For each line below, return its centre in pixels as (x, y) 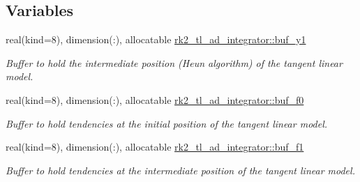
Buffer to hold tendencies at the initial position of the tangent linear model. (167, 123)
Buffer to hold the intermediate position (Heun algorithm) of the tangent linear (174, 62)
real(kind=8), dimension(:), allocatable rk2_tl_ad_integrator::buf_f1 (155, 147)
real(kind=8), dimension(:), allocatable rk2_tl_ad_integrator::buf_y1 (156, 39)
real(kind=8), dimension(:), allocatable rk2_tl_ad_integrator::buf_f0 (155, 99)
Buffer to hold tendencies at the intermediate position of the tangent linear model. (180, 170)
